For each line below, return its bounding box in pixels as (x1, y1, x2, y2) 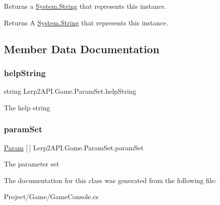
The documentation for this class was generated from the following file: (4, 175, 217, 185)
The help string (4, 102, 50, 112)
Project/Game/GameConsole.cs (4, 191, 99, 202)
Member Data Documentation (4, 41, 160, 56)
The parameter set (4, 159, 59, 169)
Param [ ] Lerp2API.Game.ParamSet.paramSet (4, 142, 144, 152)
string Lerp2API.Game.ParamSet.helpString (4, 86, 136, 96)
